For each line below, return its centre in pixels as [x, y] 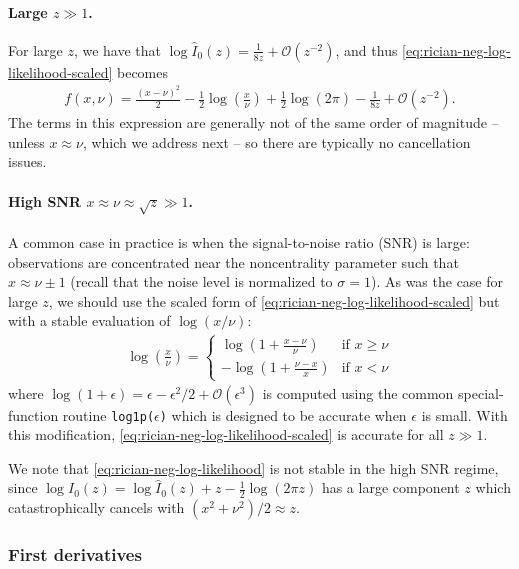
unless [26, 141]
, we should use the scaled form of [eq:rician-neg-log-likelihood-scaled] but [274, 300]
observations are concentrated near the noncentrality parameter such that [233, 261]
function [33, 414]
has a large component [390, 487]
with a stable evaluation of [89, 320]
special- [481, 392]
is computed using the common [358, 392]
